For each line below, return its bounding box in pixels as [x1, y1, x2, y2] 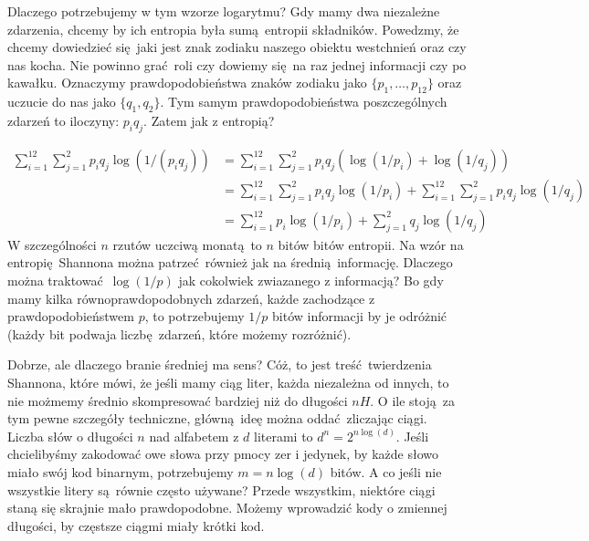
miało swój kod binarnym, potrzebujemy [7, 462, 234, 481]
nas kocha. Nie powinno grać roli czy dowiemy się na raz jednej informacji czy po [7, 55, 467, 74]
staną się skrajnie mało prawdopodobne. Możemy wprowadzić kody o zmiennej [7, 498, 447, 517]
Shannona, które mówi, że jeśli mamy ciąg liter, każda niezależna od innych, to [7, 373, 449, 392]
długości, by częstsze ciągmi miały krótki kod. [7, 515, 265, 535]
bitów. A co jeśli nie [330, 462, 442, 481]
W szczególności [7, 234, 97, 254]
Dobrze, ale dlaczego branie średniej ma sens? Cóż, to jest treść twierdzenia [7, 355, 432, 374]
